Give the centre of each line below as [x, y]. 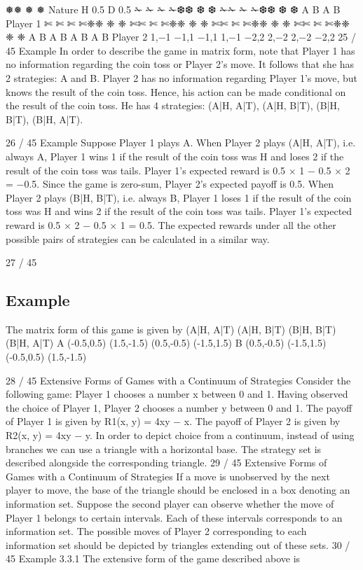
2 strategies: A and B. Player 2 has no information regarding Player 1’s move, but [182, 77]
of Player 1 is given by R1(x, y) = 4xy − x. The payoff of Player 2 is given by [173, 421]
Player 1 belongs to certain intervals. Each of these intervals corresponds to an [174, 517]
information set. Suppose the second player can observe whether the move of [170, 504]
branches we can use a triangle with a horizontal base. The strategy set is [164, 449]
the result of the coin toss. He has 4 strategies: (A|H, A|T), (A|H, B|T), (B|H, [173, 105]
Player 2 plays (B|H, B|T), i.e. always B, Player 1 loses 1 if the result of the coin [179, 197]
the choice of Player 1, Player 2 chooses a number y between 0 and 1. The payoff [179, 407]
